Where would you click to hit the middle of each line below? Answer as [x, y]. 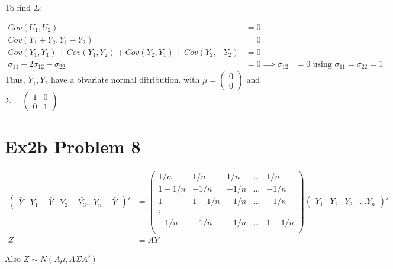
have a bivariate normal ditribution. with [125, 80]
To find [18, 7]
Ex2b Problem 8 [73, 146]
